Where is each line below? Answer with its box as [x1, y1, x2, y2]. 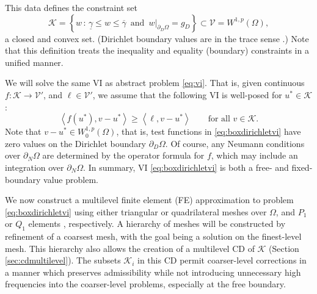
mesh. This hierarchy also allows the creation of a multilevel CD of [5, 242, 255, 254]
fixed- [291, 160, 313, 173]
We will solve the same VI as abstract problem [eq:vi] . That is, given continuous [5, 76, 305, 89]
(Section [269, 242, 299, 254]
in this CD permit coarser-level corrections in [137, 254, 307, 267]
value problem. [43, 173, 98, 185]
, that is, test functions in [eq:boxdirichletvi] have [116, 125, 301, 138]
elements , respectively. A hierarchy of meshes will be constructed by [28, 217, 286, 230]
